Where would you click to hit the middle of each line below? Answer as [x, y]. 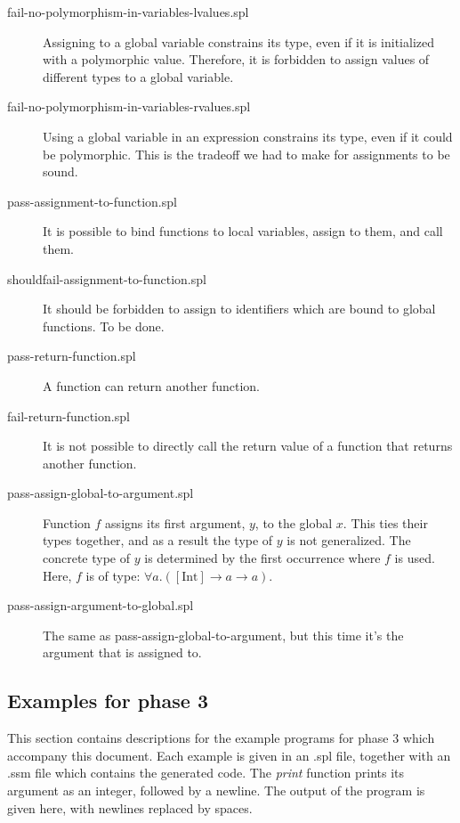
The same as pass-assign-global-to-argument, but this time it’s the [223, 635]
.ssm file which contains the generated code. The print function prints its [206, 773]
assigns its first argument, [175, 522]
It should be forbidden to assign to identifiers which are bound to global [239, 309]
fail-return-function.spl [69, 416]
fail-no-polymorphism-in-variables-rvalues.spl [129, 106]
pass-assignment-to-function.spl [92, 201]
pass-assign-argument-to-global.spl [101, 605]
